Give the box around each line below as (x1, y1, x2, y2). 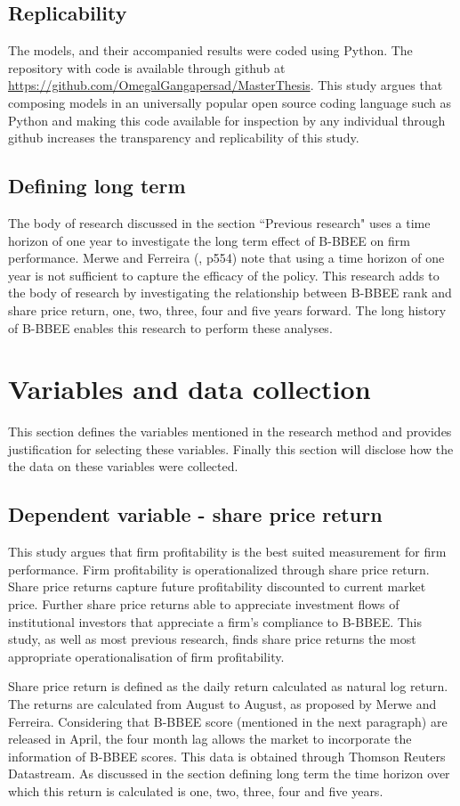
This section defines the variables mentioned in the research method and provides (8, 422, 452, 441)
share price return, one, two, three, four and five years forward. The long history (8, 300, 447, 319)
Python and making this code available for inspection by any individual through (8, 110, 446, 129)
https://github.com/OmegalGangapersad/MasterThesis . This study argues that (8, 76, 443, 94)
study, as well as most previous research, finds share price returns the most (8, 630, 416, 648)
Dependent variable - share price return (8, 501, 383, 528)
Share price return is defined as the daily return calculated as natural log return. (8, 677, 448, 696)
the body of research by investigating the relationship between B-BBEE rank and (8, 283, 452, 302)
